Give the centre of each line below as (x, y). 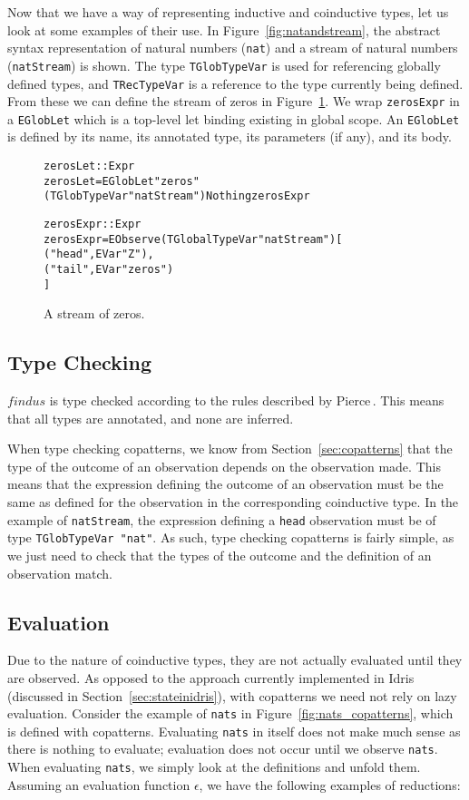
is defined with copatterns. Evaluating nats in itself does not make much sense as (234, 731)
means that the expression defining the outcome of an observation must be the (225, 484)
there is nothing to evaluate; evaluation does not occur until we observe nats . (223, 749)
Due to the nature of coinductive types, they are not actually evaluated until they (235, 660)
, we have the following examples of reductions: (330, 784)
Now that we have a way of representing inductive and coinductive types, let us (228, 12)
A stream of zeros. (94, 313)
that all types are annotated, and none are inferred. (151, 418)
